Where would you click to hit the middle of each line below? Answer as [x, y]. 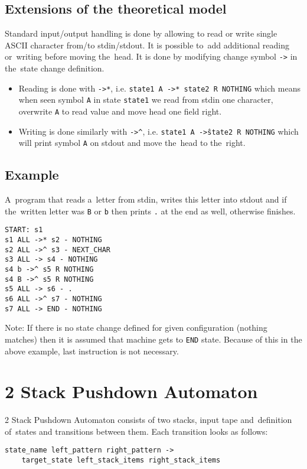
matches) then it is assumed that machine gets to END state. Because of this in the [153, 339]
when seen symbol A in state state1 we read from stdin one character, [146, 100]
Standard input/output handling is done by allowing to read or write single [141, 33]
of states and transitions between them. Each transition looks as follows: [136, 431]
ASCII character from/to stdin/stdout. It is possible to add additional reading [147, 45]
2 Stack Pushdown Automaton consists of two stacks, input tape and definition [148, 420]
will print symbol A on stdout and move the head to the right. [132, 143]
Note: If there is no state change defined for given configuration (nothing [136, 328]
